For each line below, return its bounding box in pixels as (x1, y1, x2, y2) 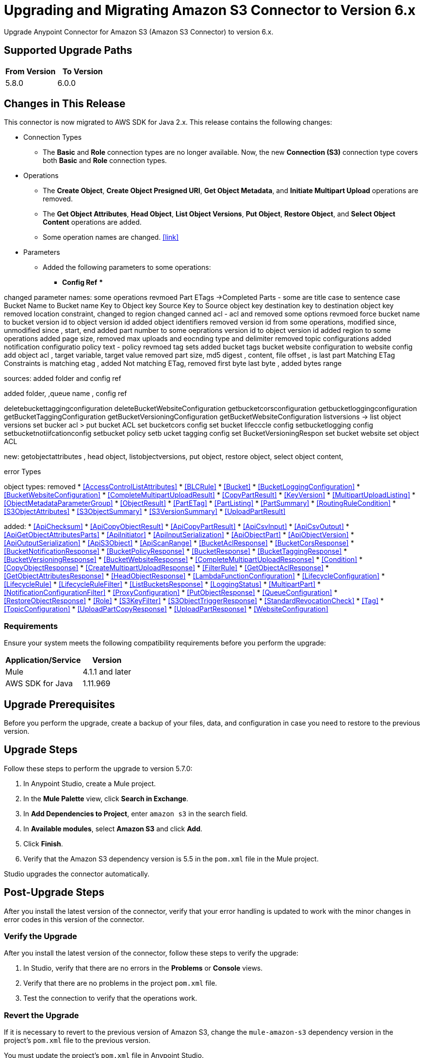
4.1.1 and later (82, 667, 131, 677)
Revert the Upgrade (4, 1010, 79, 1020)
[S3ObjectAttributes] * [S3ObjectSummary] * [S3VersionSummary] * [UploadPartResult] (4, 507, 286, 516)
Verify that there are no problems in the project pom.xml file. (23, 979, 217, 988)
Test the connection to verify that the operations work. (23, 994, 197, 1003)
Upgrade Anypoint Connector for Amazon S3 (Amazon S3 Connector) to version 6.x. (4, 27, 274, 36)
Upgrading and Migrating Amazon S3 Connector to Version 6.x (4, 2, 416, 18)
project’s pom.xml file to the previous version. (4, 1036, 151, 1045)
